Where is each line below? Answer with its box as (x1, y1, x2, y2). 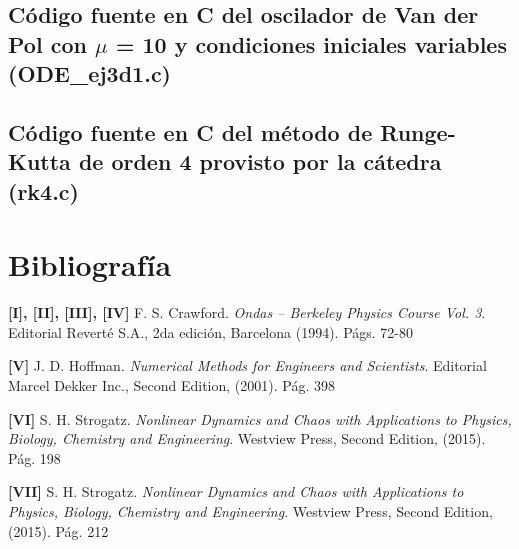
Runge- (380, 116, 456, 147)
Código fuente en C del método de (8, 116, 373, 147)
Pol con (8, 28, 87, 59)
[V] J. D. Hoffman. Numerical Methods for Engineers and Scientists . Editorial (8, 355, 487, 376)
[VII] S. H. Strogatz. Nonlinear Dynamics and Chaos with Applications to (8, 481, 464, 502)
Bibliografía (8, 244, 172, 285)
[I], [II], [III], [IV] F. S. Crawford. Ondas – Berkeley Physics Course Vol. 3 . (8, 302, 486, 323)
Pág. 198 (8, 447, 61, 468)
